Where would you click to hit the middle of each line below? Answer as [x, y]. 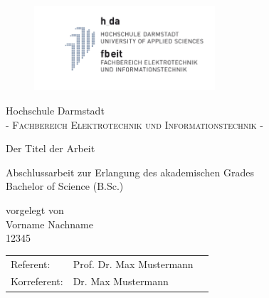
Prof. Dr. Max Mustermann [133, 264]
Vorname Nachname [49, 224]
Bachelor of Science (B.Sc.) [65, 186]
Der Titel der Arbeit [51, 148]
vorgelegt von [35, 210]
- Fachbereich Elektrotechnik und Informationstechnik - [134, 124]
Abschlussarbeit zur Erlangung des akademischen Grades [130, 172]
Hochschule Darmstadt [55, 111]
